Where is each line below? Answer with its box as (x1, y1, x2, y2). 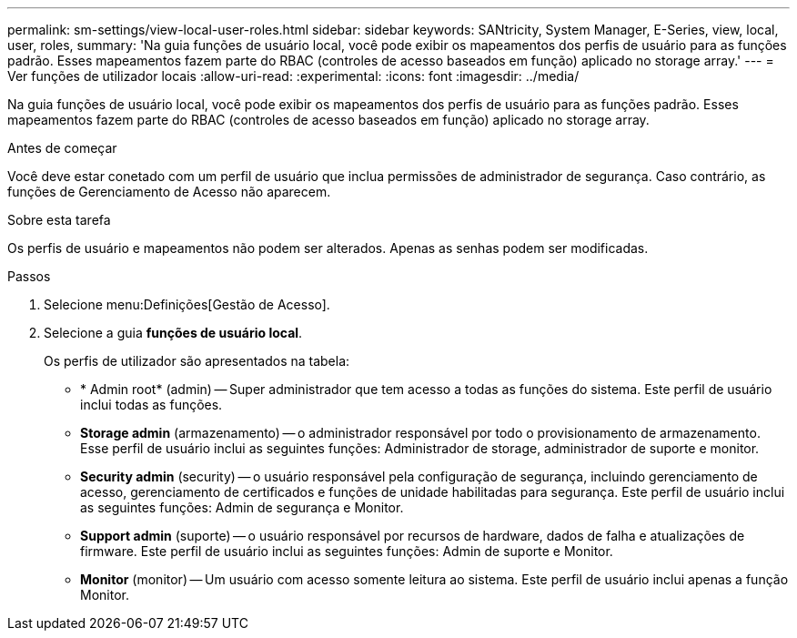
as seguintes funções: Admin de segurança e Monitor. (80, 500, 404, 515)
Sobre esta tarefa (7, 212, 111, 228)
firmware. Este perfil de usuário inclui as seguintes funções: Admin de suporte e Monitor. (80, 543, 613, 559)
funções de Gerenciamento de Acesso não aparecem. (7, 184, 331, 199)
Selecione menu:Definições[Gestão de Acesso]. (44, 297, 330, 312)
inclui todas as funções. (80, 397, 223, 412)
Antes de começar (7, 140, 117, 156)
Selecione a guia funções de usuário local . (44, 325, 303, 340)
